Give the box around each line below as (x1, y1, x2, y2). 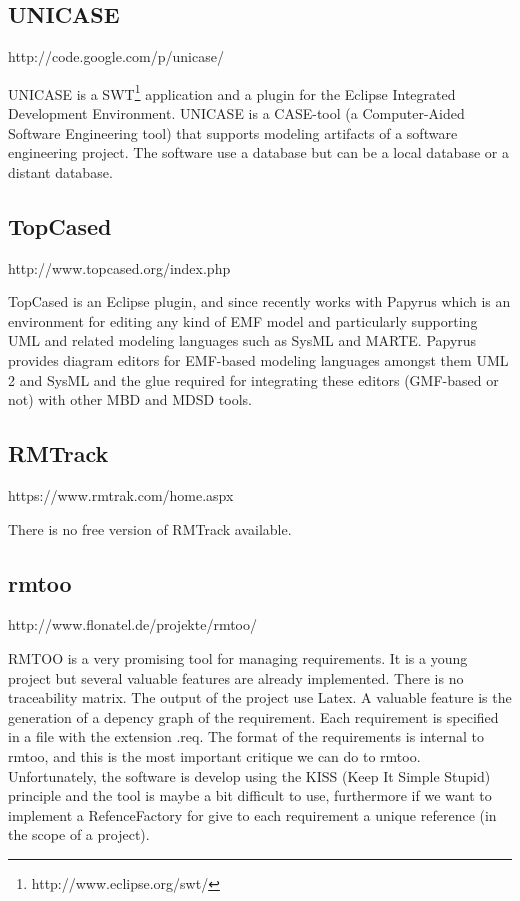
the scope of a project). (8, 824, 150, 845)
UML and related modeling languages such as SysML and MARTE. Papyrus (8, 330, 477, 351)
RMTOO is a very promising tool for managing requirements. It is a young (8, 647, 468, 668)
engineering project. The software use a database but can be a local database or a (8, 142, 509, 163)
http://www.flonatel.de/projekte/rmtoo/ (8, 614, 258, 635)
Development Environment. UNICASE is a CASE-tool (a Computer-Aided (8, 103, 465, 124)
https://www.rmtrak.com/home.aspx (8, 484, 234, 505)
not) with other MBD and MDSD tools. (8, 389, 252, 410)
